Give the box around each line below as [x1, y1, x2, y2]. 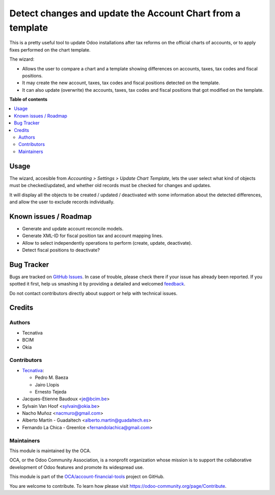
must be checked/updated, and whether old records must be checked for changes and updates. [9, 183, 211, 189]
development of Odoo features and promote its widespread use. [9, 464, 144, 470]
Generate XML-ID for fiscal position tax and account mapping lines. [22, 232, 163, 239]
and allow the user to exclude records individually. [9, 199, 115, 205]
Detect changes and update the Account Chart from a [9, 8, 241, 19]
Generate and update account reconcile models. [22, 225, 124, 231]
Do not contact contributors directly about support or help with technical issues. [9, 290, 178, 296]
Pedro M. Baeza [35, 375, 69, 381]
